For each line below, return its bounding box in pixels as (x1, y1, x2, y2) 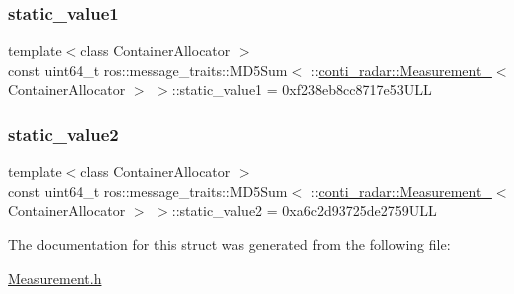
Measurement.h (8, 267, 102, 288)
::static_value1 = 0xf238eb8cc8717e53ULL (171, 79, 432, 100)
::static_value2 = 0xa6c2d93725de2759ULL (171, 200, 437, 221)
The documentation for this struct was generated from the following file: (8, 234, 451, 254)
